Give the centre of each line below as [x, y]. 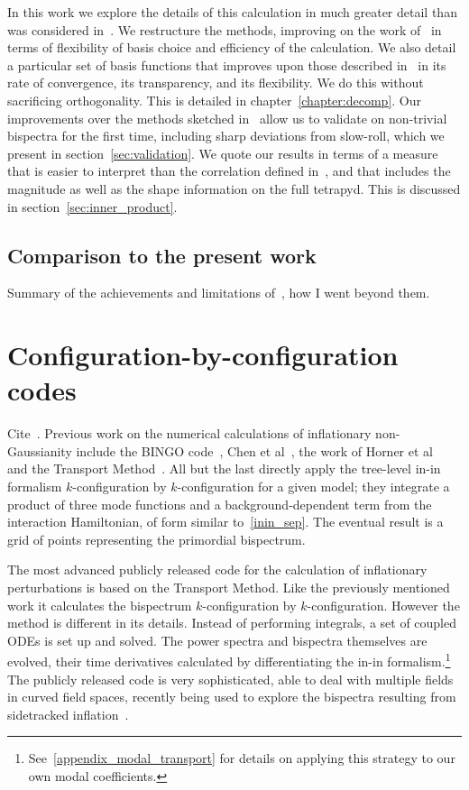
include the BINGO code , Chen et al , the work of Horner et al [254, 450]
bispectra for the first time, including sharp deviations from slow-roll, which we [226, 136]
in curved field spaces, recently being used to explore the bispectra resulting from [232, 697]
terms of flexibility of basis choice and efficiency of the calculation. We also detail [232, 47]
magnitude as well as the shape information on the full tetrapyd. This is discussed [234, 188]
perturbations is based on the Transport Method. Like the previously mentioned [229, 587]
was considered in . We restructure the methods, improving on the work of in [225, 29]
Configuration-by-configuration [203, 355]
